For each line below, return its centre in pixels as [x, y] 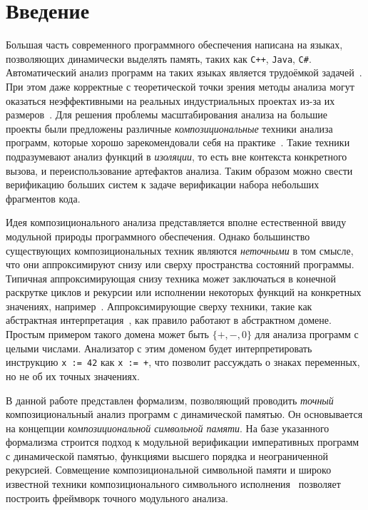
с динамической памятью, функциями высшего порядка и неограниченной [167, 455]
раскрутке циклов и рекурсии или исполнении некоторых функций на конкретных [184, 292]
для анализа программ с [307, 334]
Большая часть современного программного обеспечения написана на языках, [174, 45]
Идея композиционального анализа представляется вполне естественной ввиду [176, 222]
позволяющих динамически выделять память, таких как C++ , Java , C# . [159, 58]
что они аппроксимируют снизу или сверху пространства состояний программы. [180, 264]
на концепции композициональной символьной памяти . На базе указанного [168, 428]
